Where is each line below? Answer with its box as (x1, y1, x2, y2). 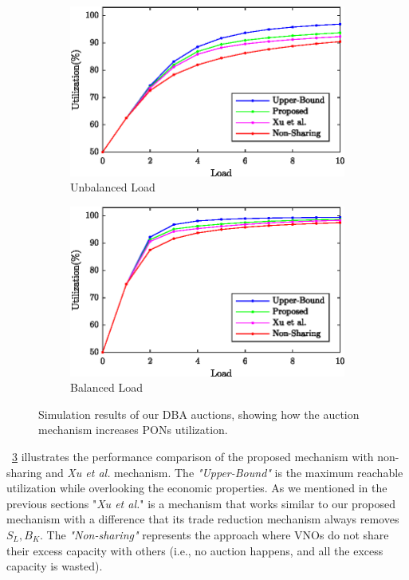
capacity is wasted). (6, 558, 103, 574)
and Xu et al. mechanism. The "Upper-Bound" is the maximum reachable (45, 464, 403, 480)
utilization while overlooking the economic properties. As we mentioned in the (6, 479, 387, 496)
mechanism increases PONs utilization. (38, 421, 228, 438)
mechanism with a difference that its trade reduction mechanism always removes (6, 511, 399, 527)
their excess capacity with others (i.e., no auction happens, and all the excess (6, 542, 383, 558)
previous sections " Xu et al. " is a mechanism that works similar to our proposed (6, 495, 396, 511)
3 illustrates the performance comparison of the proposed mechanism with (12, 448, 374, 465)
